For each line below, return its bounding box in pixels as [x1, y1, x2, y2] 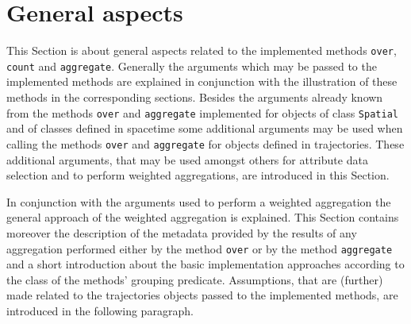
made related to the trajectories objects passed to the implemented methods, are [6, 287, 398, 303]
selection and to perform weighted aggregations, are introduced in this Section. [6, 167, 390, 183]
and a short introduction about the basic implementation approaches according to [6, 256, 405, 272]
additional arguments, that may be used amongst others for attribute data [6, 151, 368, 168]
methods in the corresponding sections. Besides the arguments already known [6, 89, 383, 106]
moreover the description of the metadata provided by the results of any [6, 224, 357, 241]
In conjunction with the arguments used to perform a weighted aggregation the [6, 193, 391, 210]
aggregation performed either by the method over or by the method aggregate [6, 240, 393, 256]
